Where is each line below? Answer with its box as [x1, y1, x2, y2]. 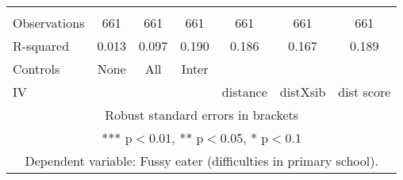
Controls [13, 59, 60, 78]
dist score [338, 82, 391, 101]
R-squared [13, 36, 70, 55]
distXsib [279, 82, 326, 101]
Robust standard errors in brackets [105, 105, 299, 124]
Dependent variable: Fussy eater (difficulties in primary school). [25, 151, 378, 170]
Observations [13, 13, 85, 32]
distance [221, 82, 267, 101]
